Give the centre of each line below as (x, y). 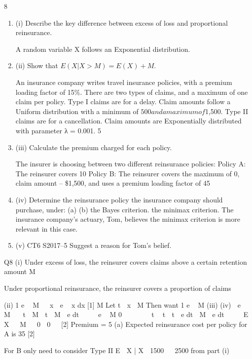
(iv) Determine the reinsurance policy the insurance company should (119, 199)
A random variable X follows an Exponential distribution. (103, 49)
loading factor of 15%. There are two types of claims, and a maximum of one (132, 92)
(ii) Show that (37, 65)
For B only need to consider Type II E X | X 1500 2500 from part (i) (117, 350)
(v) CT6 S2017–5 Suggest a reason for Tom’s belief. (93, 245)
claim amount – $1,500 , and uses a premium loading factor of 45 (113, 183)
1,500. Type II (226, 111)
